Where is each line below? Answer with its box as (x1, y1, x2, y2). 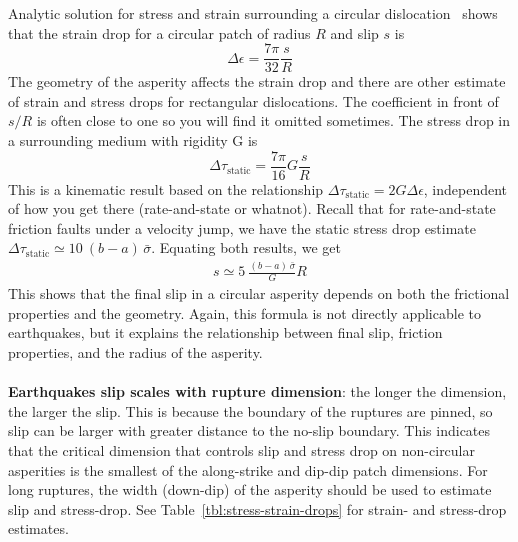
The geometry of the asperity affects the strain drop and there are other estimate (8, 71, 506, 92)
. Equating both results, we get (151, 237, 341, 258)
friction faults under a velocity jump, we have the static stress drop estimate (8, 217, 477, 238)
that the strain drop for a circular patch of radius (8, 22, 311, 43)
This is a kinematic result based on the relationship (8, 178, 324, 199)
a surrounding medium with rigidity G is (8, 130, 258, 151)
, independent (423, 178, 508, 199)
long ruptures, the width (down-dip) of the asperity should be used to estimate (8, 479, 492, 500)
